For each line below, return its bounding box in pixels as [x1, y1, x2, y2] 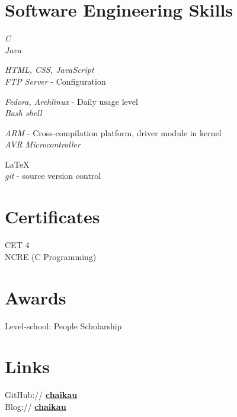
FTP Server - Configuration [5, 75, 106, 87]
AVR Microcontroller [5, 138, 81, 150]
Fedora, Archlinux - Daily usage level [5, 95, 138, 107]
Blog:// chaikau [5, 400, 66, 412]
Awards [5, 285, 66, 309]
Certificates [5, 204, 100, 229]
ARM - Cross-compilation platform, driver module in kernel [5, 126, 222, 139]
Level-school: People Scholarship [5, 319, 122, 332]
